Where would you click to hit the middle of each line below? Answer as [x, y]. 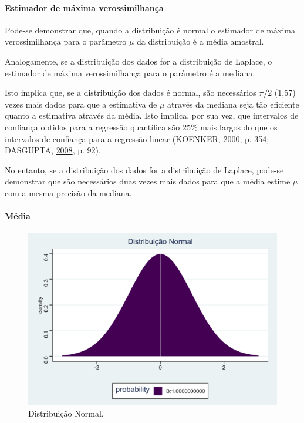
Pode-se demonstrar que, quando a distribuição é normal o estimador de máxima [150, 30]
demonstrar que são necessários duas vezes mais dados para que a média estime [148, 181]
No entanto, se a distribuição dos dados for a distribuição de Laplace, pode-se [144, 169]
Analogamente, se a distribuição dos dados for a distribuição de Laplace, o [139, 61]
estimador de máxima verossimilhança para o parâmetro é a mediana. [130, 73]
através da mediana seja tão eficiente [233, 104]
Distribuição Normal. [66, 413]
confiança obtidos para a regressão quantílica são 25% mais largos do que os [141, 127]
